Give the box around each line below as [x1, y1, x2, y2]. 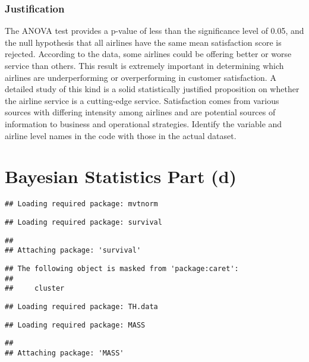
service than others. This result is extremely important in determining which [5, 59, 284, 71]
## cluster [5, 284, 65, 293]
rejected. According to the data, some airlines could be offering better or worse [5, 48, 292, 60]
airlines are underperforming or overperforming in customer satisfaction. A [5, 71, 276, 83]
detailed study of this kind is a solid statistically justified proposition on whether [5, 83, 299, 95]
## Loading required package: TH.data [5, 302, 158, 311]
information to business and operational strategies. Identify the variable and [5, 117, 282, 130]
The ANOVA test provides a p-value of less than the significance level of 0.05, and [5, 24, 304, 37]
